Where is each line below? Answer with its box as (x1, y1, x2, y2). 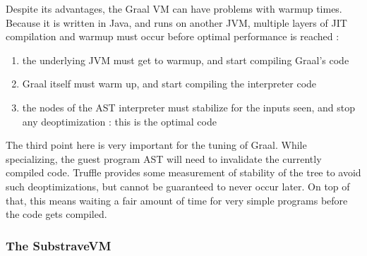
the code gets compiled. (6, 207, 107, 221)
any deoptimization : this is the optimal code (22, 114, 217, 128)
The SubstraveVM (6, 236, 112, 254)
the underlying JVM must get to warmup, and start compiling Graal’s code (22, 52, 349, 67)
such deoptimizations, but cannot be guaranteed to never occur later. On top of (6, 178, 350, 193)
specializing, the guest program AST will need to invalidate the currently (6, 151, 322, 166)
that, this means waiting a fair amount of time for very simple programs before (6, 193, 348, 207)
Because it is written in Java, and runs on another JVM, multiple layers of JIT (6, 15, 347, 30)
